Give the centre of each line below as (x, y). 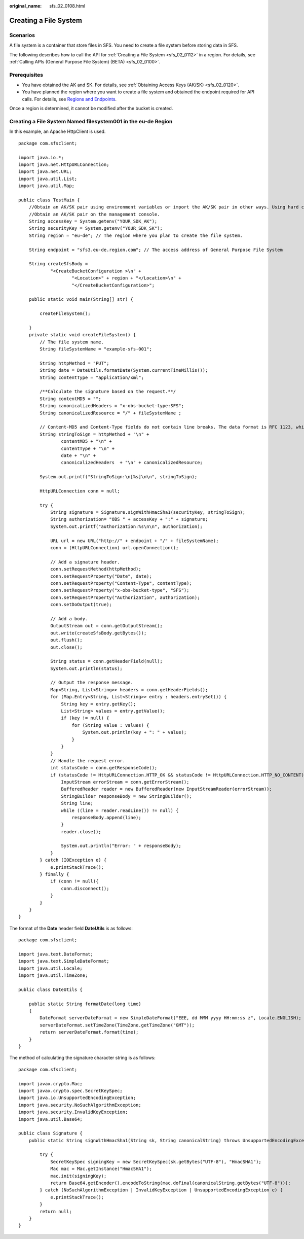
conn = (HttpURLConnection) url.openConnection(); (115, 548)
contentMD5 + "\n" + (87, 441)
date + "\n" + (79, 455)
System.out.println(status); (86, 668)
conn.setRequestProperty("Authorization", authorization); (125, 597)
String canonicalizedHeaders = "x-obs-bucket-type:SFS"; (112, 406)
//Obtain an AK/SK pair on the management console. (94, 214)
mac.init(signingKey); (79, 1176)
